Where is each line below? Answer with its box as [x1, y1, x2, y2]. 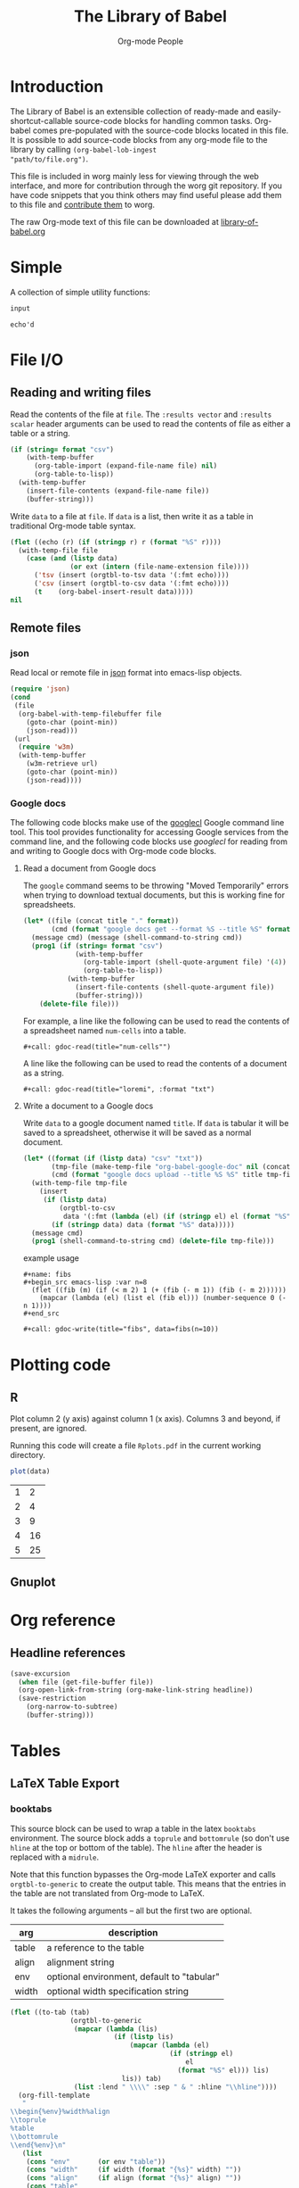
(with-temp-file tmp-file [31, 1179, 127, 1188]
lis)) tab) [121, 2074, 163, 2083]
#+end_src [22, 1309, 61, 1318]
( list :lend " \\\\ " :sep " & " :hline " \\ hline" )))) [73, 2082, 278, 2092]
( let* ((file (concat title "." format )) [22, 916, 180, 925]
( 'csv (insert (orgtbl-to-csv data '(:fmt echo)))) [33, 579, 230, 588]
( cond [10, 693, 30, 702]
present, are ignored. [10, 1423, 87, 1434]
